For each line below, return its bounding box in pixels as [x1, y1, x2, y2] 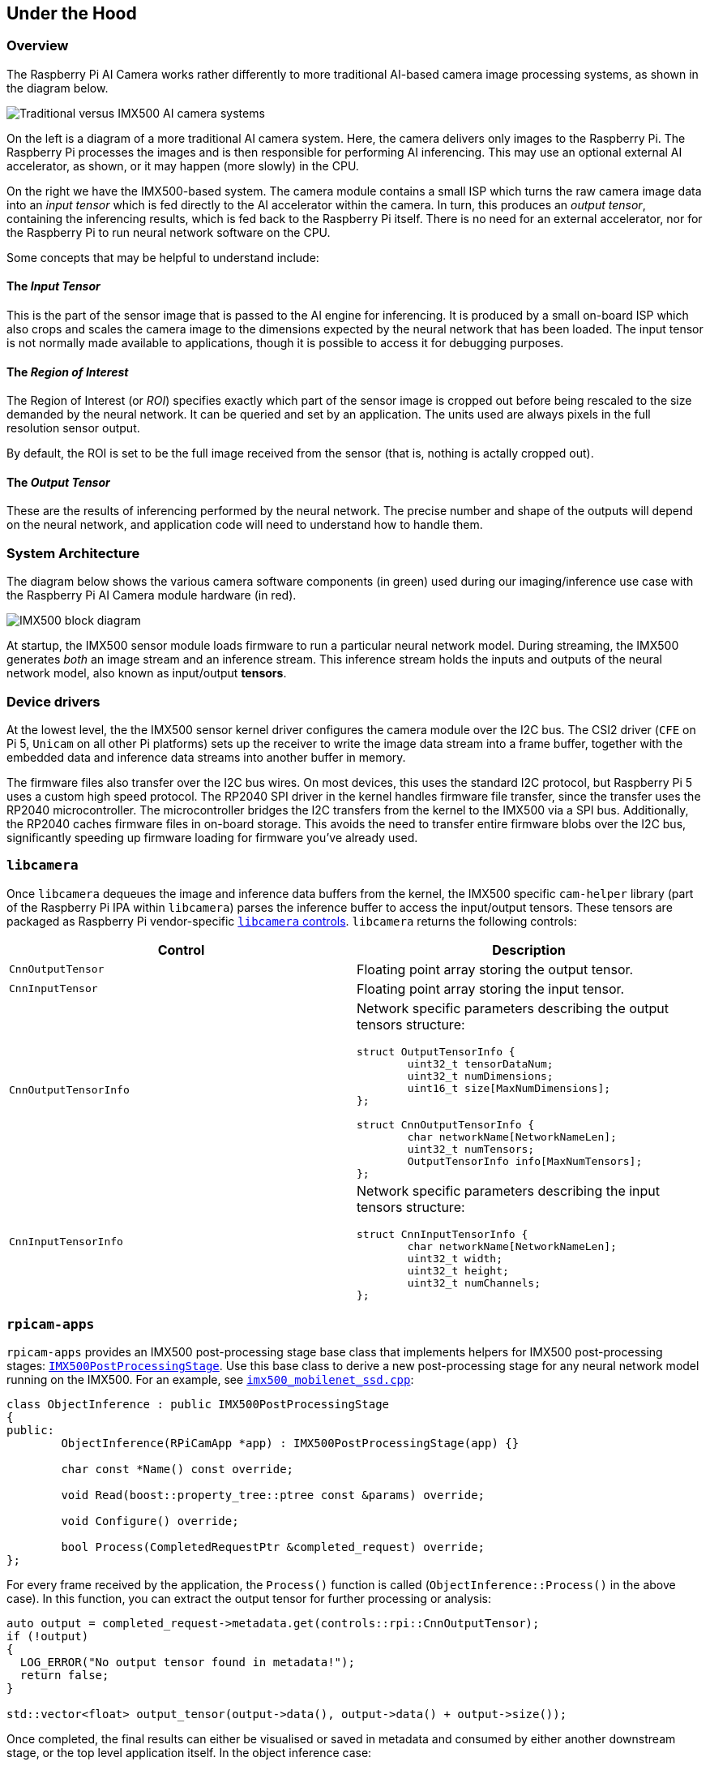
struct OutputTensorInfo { [357, 1045, 515, 1058]
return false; [19, 1669, 109, 1682]
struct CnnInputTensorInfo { [357, 1227, 528, 1240]
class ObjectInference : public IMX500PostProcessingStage [6, 1398, 390, 1412]
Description [492, 941, 566, 958]
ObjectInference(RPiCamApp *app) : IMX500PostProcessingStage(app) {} [61, 1437, 520, 1450]
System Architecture [6, 544, 140, 561]
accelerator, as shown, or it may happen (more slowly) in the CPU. [6, 158, 359, 173]
